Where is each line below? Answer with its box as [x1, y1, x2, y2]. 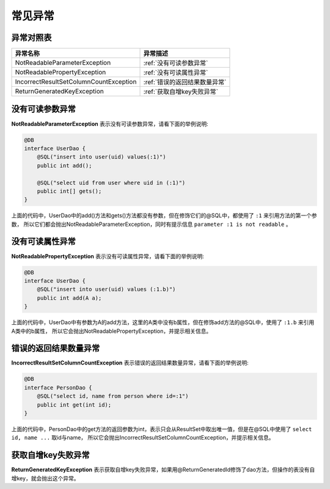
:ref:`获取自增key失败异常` [143, 87, 218, 96]
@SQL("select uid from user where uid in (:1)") [37, 179, 186, 186]
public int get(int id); [37, 401, 112, 408]
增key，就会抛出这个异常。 [11, 474, 79, 482]
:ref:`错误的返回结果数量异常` [143, 78, 227, 87]
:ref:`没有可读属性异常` [143, 68, 208, 77]
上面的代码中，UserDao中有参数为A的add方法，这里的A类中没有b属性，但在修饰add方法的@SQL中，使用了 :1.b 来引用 [11, 319, 315, 326]
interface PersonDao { [24, 384, 92, 391]
